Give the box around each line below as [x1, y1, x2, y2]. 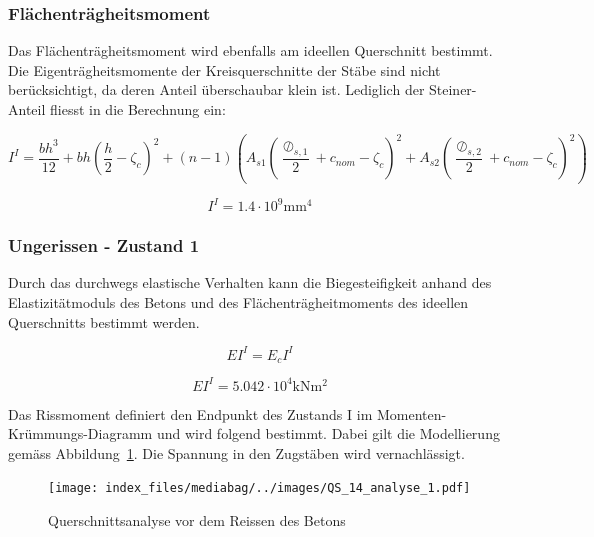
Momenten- [376, 403, 447, 424]
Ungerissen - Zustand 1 [8, 233, 200, 258]
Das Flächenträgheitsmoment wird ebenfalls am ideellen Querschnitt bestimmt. [8, 40, 493, 61]
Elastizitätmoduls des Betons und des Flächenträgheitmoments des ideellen [8, 291, 469, 312]
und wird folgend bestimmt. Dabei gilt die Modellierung [156, 423, 500, 444]
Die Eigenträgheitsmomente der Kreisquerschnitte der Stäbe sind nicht [8, 59, 441, 80]
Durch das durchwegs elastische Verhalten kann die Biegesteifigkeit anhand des [8, 272, 492, 293]
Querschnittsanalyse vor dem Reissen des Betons [48, 510, 346, 531]
